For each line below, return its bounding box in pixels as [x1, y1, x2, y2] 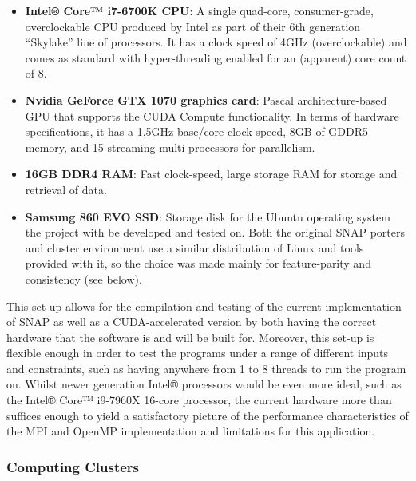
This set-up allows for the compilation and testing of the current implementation [6, 297, 402, 314]
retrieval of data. [25, 181, 107, 197]
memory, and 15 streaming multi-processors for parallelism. [25, 138, 315, 155]
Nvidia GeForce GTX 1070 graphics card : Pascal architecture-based [25, 91, 387, 108]
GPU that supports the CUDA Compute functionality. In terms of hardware [25, 107, 399, 124]
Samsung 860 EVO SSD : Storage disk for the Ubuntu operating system [25, 208, 390, 225]
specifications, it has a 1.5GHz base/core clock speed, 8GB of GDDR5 [25, 123, 369, 140]
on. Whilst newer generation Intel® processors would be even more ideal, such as [6, 376, 402, 392]
